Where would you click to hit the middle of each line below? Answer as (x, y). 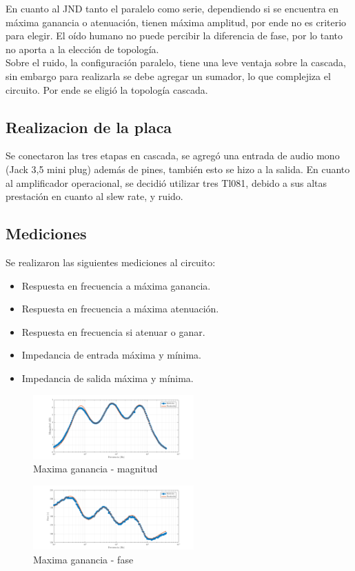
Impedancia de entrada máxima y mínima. (111, 355)
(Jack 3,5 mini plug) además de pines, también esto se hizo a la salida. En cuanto (178, 169)
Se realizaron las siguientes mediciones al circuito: (111, 262)
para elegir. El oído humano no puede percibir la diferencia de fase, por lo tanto (174, 36)
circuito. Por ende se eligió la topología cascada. (107, 89)
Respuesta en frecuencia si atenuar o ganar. (113, 331)
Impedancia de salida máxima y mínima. (108, 378)
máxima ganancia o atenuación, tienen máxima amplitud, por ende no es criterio (176, 22)
